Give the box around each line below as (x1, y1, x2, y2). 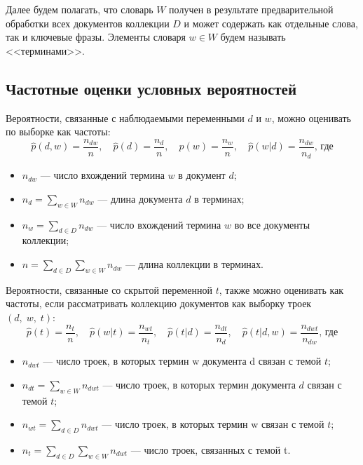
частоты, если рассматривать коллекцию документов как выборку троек (6, 296, 312, 311)
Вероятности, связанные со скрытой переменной (6, 282, 213, 297)
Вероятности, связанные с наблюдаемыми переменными (6, 110, 245, 125)
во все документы (234, 217, 310, 231)
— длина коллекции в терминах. (125, 257, 263, 271)
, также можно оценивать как (219, 282, 344, 297)
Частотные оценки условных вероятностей (6, 77, 297, 99)
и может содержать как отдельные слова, (184, 15, 358, 30)
